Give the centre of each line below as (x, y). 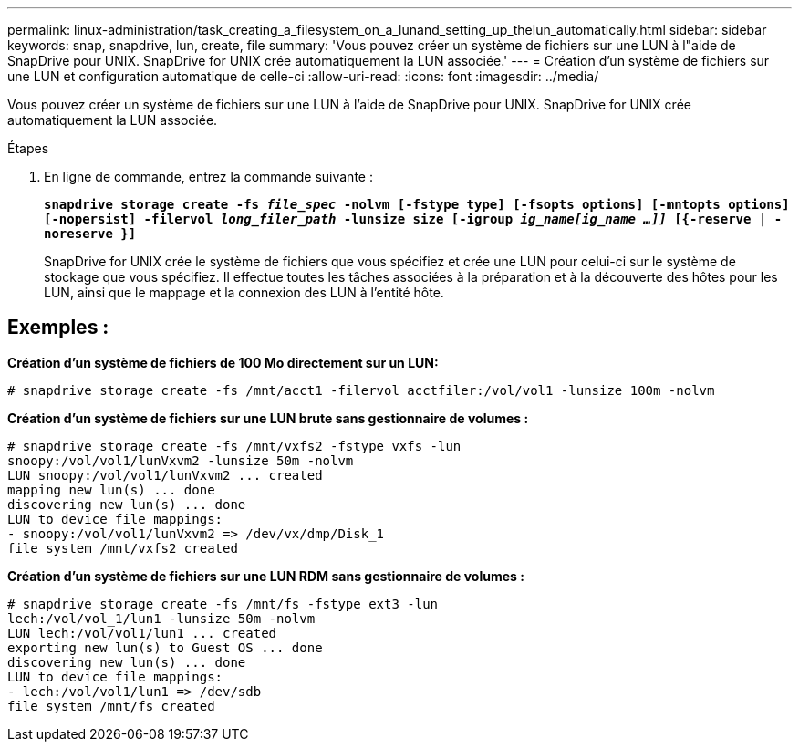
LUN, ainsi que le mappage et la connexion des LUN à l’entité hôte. (244, 292)
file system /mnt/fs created (111, 706)
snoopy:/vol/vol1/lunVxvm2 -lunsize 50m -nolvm (181, 460)
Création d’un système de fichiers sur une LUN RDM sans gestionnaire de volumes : (266, 576)
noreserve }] (90, 234)
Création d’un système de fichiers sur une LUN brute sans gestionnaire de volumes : (268, 418)
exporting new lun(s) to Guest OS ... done (165, 647)
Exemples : (58, 328)
